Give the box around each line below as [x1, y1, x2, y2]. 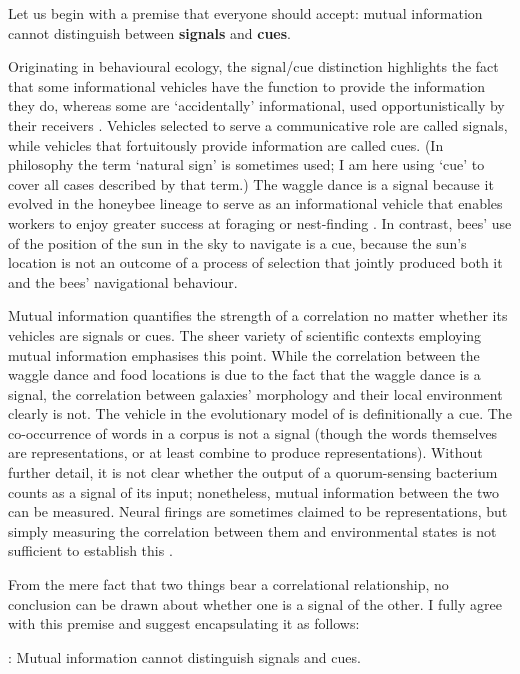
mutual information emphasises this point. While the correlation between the [8, 344, 480, 365]
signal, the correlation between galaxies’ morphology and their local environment [8, 383, 503, 404]
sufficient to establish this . [8, 540, 173, 561]
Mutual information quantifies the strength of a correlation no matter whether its [8, 305, 508, 326]
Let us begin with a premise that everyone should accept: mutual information [8, 3, 483, 23]
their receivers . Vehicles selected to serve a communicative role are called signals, [8, 114, 508, 135]
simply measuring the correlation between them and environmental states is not [8, 520, 497, 541]
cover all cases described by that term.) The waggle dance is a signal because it [8, 173, 494, 194]
